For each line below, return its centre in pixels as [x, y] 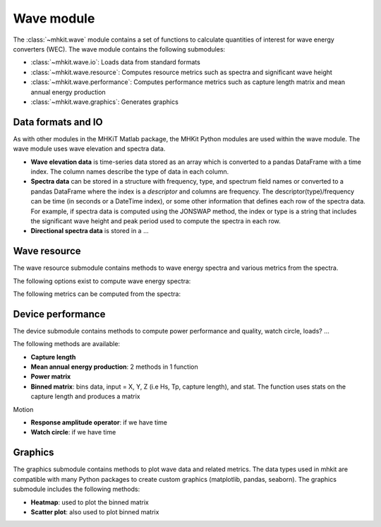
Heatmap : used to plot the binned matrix [90, 502]
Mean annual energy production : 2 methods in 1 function [114, 367]
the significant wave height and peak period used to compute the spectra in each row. [156, 221]
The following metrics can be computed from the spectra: [97, 294]
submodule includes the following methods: [77, 489]
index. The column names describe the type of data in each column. [130, 171]
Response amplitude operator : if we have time [99, 422]
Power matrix [51, 377]
